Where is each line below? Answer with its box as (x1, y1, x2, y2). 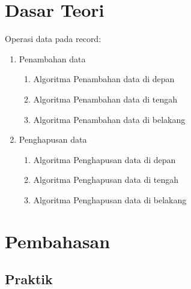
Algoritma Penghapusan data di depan (33, 153, 176, 165)
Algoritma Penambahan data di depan (33, 73, 175, 85)
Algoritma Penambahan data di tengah (33, 92, 178, 105)
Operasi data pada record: (5, 32, 102, 45)
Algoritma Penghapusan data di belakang (33, 193, 187, 206)
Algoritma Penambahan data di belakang (33, 113, 186, 125)
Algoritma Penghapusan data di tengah (33, 173, 179, 186)
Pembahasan (5, 228, 111, 253)
